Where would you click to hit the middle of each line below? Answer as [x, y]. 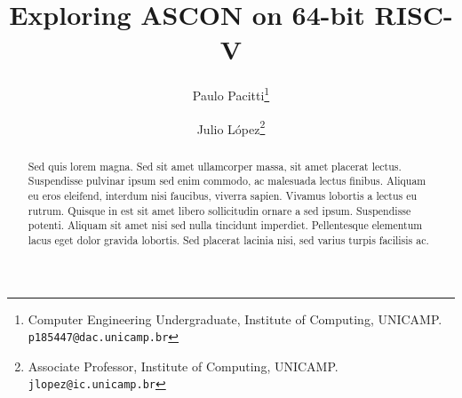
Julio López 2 [231, 127]
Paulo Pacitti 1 [231, 94]
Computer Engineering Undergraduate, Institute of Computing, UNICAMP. [235, 318]
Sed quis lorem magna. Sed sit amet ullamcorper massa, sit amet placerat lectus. [215, 166]
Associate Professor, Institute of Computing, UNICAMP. [183, 366]
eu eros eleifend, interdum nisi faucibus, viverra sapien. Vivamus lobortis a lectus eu [223, 195]
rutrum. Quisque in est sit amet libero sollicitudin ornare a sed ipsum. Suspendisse [219, 210]
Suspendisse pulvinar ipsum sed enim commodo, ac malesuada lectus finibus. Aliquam [227, 181]
